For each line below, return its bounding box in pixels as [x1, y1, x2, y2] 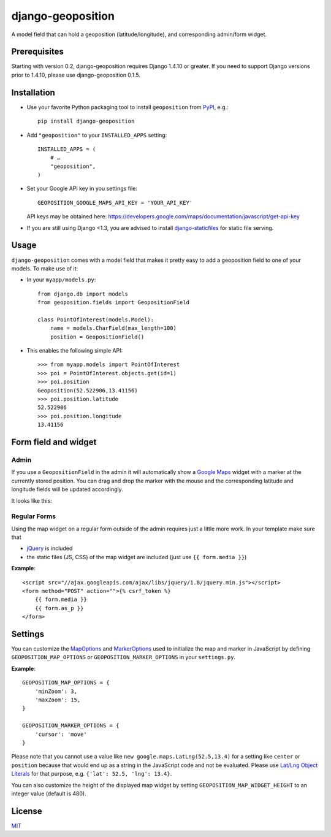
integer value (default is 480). [11, 790, 86, 797]
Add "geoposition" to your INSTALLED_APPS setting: [26, 131, 167, 139]
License [11, 806, 42, 816]
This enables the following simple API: [26, 347, 123, 354]
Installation [11, 87, 55, 97]
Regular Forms [11, 512, 56, 521]
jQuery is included [26, 545, 73, 552]
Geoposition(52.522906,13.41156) [37, 387, 138, 394]
